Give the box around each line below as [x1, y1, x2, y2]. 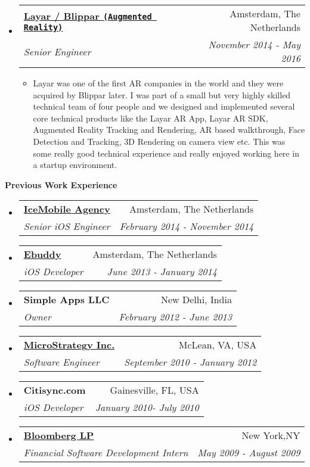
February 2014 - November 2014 [119, 219, 254, 233]
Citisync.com [23, 383, 86, 397]
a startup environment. [33, 158, 117, 171]
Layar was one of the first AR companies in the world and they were [33, 77, 284, 89]
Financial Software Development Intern [23, 446, 188, 460]
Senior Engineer [23, 44, 91, 58]
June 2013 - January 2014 [107, 264, 217, 279]
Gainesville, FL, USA [110, 383, 199, 397]
